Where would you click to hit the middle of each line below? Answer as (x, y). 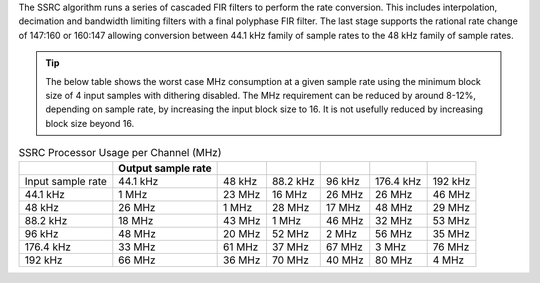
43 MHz (242, 220)
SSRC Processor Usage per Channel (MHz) (120, 153)
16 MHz (289, 194)
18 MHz (136, 220)
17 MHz (343, 207)
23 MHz (242, 194)
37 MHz (290, 247)
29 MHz (451, 207)
